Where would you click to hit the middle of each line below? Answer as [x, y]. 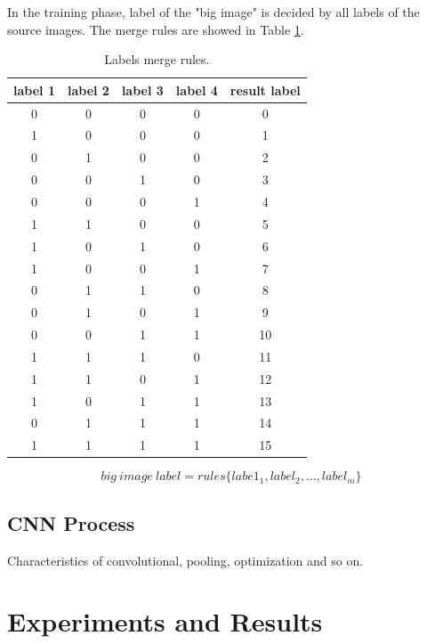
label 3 [142, 90]
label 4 [197, 90]
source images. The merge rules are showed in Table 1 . [156, 29]
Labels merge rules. [157, 59]
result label [265, 90]
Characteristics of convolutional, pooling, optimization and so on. [185, 560]
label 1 [34, 90]
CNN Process [71, 522]
